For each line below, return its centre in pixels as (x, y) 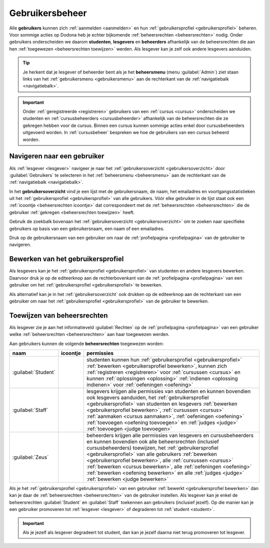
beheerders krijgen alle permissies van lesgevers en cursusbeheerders (170, 435)
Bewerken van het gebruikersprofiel (66, 259)
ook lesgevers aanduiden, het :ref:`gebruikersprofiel (148, 397)
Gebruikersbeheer (48, 13)
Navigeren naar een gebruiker (57, 156)
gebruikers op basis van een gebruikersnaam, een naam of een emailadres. (87, 228)
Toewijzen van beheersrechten (58, 315)
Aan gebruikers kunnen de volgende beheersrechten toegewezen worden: (86, 343)
